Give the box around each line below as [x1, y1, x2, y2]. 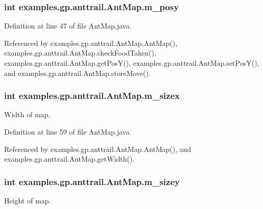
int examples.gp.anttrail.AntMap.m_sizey [4, 175, 180, 188]
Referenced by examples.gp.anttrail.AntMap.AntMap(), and [4, 143, 192, 154]
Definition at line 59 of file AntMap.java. [4, 126, 132, 137]
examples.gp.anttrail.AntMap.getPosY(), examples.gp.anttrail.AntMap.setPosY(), [4, 58, 259, 68]
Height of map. [4, 195, 51, 205]
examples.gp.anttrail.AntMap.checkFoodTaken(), [4, 47, 156, 58]
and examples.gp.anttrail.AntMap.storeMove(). [4, 67, 151, 78]
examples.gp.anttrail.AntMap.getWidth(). [4, 153, 135, 164]
